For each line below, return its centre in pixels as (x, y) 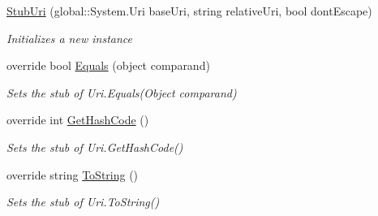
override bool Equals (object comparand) (108, 65)
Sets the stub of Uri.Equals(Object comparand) (122, 92)
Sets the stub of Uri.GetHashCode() (95, 147)
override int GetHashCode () (78, 120)
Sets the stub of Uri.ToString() (83, 202)
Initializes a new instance (69, 38)
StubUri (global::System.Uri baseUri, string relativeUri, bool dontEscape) (189, 11)
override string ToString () (73, 174)
